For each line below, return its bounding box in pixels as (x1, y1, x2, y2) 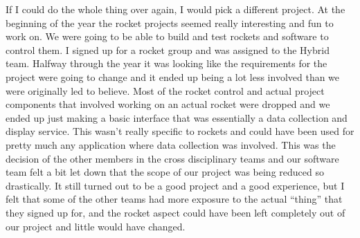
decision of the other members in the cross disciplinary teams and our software (6, 151, 339, 165)
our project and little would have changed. (6, 219, 186, 233)
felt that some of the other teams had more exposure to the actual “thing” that (6, 192, 343, 206)
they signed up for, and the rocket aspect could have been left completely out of (6, 205, 345, 219)
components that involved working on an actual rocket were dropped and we (6, 97, 330, 111)
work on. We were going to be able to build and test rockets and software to (6, 29, 329, 44)
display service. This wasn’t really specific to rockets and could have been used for (6, 124, 354, 138)
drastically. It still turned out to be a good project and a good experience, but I (6, 178, 345, 192)
